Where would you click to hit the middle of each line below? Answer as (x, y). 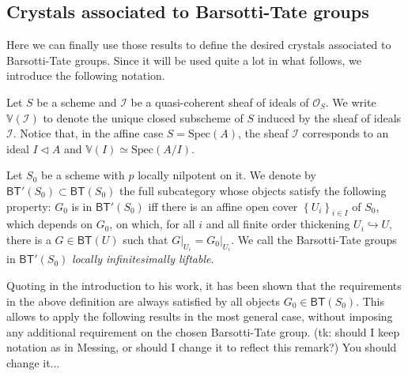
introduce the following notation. (86, 75)
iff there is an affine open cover (223, 206)
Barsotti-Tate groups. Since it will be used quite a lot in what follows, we (184, 60)
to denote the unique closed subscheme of (143, 117)
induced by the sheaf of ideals (329, 117)
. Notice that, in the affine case (88, 133)
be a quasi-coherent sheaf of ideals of (220, 102)
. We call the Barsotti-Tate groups (314, 239)
